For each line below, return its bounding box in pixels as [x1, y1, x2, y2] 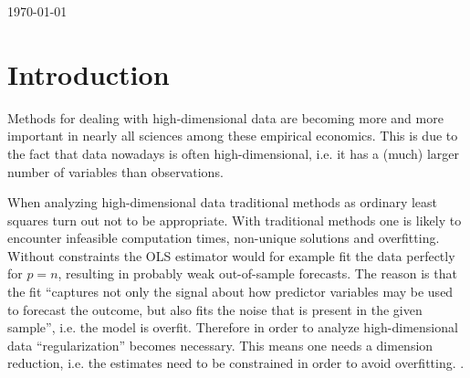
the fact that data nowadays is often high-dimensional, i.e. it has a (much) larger [7, 143, 460, 163]
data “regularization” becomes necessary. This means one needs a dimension [7, 335, 433, 354]
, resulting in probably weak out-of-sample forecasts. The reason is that [57, 264, 457, 283]
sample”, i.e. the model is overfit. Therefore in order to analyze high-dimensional [7, 318, 458, 337]
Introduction [7, 55, 170, 92]
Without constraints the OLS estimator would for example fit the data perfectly [7, 246, 455, 265]
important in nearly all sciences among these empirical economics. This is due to [7, 126, 458, 145]
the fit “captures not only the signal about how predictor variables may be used [7, 282, 454, 301]
